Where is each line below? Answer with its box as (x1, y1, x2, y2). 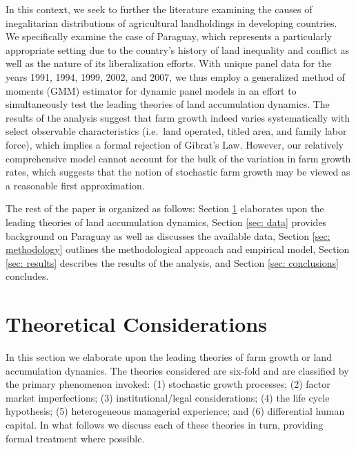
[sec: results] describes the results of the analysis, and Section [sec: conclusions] (6, 255, 339, 270)
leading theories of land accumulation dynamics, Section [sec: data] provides (6, 214, 327, 229)
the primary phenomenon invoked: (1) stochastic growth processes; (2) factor (6, 377, 330, 391)
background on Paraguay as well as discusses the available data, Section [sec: (6, 228, 330, 243)
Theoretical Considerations (6, 310, 267, 338)
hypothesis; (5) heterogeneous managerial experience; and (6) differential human (6, 404, 345, 418)
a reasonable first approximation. (6, 178, 145, 192)
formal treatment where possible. (6, 431, 145, 445)
